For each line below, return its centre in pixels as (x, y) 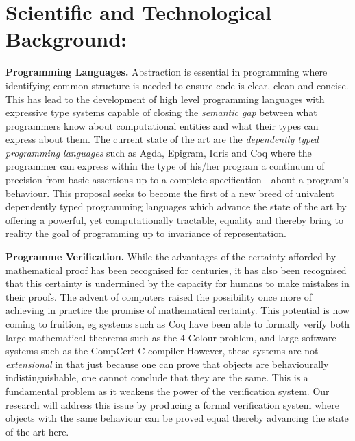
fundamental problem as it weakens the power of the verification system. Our (168, 391)
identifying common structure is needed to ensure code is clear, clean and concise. (177, 85)
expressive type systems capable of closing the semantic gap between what (161, 112)
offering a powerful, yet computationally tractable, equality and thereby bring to (174, 219)
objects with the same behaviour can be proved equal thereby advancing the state (177, 418)
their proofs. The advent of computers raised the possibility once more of (159, 296)
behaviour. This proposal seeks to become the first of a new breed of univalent (170, 193)
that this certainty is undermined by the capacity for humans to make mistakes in (177, 283)
